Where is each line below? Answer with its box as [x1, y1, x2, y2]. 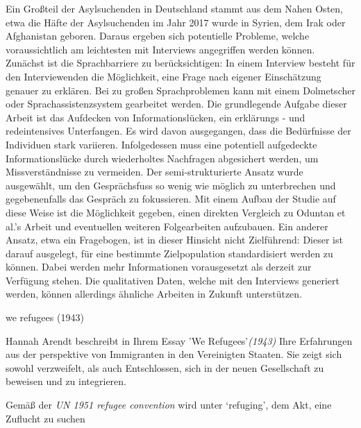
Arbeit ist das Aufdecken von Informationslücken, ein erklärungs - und [6, 110, 305, 124]
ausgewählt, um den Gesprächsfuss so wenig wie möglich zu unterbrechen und [6, 178, 336, 192]
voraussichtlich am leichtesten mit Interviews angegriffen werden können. [6, 42, 315, 56]
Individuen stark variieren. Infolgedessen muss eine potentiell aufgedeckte [6, 137, 317, 151]
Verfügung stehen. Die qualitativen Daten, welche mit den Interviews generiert [6, 273, 339, 287]
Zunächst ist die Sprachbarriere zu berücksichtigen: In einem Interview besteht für [6, 55, 355, 70]
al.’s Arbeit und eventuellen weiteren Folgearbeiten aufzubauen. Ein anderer [6, 219, 328, 233]
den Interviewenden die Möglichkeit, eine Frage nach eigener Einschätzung [6, 69, 321, 83]
